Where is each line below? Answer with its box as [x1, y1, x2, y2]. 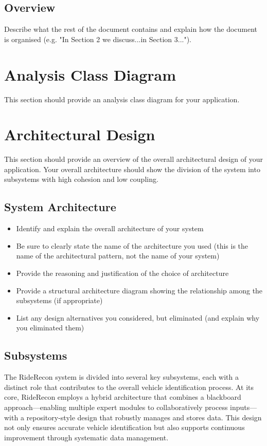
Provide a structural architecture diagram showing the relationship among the [16, 285, 263, 295]
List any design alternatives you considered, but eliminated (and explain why [16, 312, 260, 323]
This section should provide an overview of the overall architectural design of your [4, 154, 263, 164]
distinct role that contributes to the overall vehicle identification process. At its [4, 381, 254, 392]
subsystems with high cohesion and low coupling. [4, 174, 158, 184]
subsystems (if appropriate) [16, 295, 103, 306]
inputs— [230, 401, 257, 412]
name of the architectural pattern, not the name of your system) [16, 250, 220, 261]
